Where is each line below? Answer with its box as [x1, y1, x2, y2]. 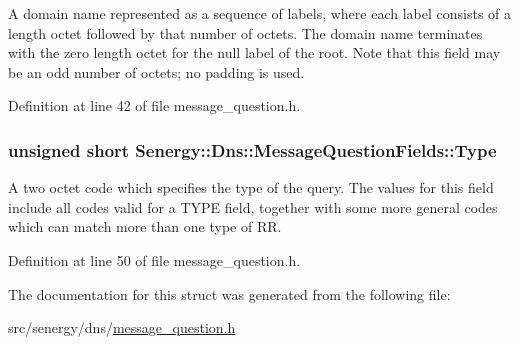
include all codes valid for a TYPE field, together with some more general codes [8, 196, 498, 217]
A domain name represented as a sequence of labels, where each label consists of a [8, 3, 512, 23]
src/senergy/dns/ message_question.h [8, 317, 236, 338]
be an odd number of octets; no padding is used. [8, 61, 305, 82]
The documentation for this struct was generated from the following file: [8, 283, 451, 304]
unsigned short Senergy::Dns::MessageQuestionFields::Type [8, 137, 497, 162]
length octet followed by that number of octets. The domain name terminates [8, 22, 483, 43]
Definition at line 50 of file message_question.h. [8, 249, 301, 270]
